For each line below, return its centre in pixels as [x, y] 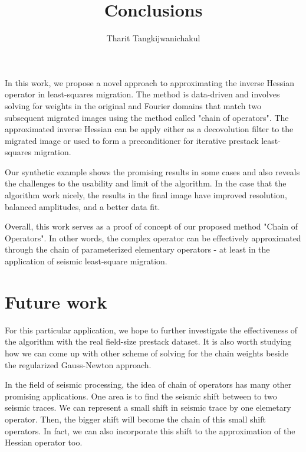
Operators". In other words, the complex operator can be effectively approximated [153, 238]
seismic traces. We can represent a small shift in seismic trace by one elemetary [148, 407]
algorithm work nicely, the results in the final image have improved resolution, [146, 195]
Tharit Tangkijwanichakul [153, 38]
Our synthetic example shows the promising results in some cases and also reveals [152, 171]
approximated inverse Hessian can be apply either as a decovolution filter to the [149, 129]
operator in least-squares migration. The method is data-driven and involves [142, 94]
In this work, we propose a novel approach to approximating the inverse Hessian [149, 82]
